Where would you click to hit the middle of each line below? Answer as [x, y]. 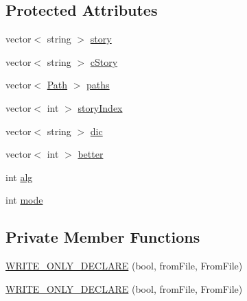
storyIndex [100, 107]
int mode [24, 200]
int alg [19, 177]
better [91, 154]
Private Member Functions [103, 237]
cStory [104, 61]
